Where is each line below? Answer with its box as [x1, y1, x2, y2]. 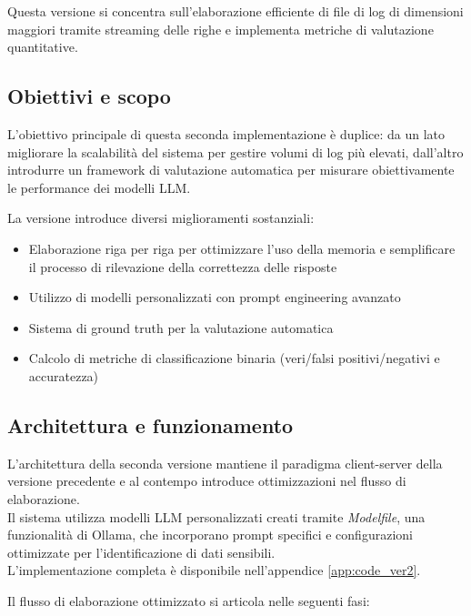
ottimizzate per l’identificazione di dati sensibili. [7, 542, 276, 561]
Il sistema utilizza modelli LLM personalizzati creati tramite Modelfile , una [7, 507, 426, 526]
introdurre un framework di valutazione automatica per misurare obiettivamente [7, 160, 455, 179]
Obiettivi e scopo [7, 82, 171, 110]
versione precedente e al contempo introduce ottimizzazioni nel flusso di [7, 471, 406, 490]
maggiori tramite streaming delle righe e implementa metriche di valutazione [7, 19, 434, 38]
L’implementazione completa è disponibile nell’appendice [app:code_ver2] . [7, 560, 421, 580]
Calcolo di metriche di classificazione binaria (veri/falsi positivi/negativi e [28, 348, 440, 368]
